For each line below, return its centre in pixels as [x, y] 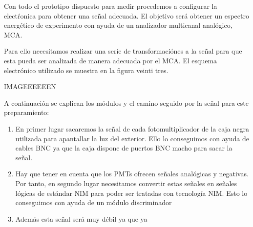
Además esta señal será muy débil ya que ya [81, 218]
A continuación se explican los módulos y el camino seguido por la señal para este [126, 103]
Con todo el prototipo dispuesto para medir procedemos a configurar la [111, 6]
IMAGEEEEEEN [30, 86]
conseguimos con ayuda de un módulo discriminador [94, 202]
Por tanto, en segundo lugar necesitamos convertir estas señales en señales [126, 183]
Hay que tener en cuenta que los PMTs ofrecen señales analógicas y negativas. [132, 174]
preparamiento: [27, 112]
